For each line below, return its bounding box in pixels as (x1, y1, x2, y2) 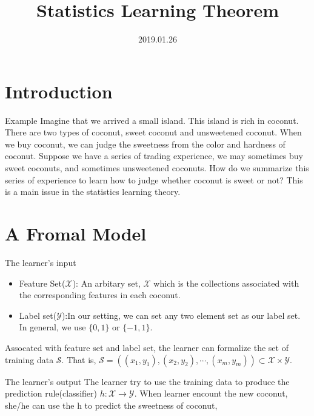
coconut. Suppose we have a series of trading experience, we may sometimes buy (5, 149, 303, 162)
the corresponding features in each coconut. (19, 288, 181, 301)
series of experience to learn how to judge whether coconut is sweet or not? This (5, 173, 303, 186)
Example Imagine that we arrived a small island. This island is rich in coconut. (5, 114, 299, 126)
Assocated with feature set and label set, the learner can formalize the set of (5, 341, 289, 353)
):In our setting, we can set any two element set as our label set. (61, 309, 301, 321)
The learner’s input (5, 256, 76, 268)
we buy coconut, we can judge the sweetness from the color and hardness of (5, 137, 286, 150)
